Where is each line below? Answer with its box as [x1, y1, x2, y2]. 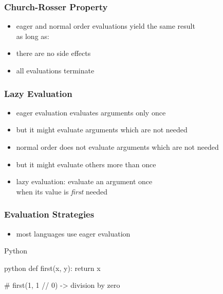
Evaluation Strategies [4, 208, 95, 221]
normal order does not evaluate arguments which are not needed [16, 142, 219, 152]
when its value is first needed [16, 186, 107, 197]
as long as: [16, 30, 49, 41]
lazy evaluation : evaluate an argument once [16, 176, 153, 187]
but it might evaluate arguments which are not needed [16, 124, 188, 135]
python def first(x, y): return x [4, 262, 101, 273]
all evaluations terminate [16, 65, 95, 75]
